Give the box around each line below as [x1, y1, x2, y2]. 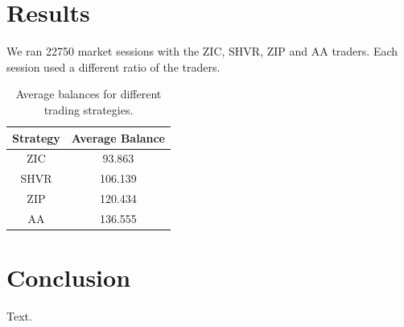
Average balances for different [15, 85, 162, 102]
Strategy [12, 129, 60, 146]
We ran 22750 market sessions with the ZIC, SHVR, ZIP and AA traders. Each [6, 43, 398, 60]
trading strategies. [43, 101, 134, 118]
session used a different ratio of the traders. [6, 58, 221, 75]
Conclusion [6, 261, 131, 294]
